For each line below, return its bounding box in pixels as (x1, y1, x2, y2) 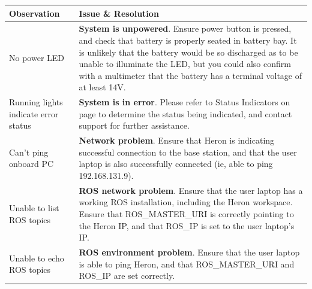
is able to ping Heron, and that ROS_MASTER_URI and (79, 257, 295, 270)
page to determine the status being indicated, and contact (79, 107, 292, 120)
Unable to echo (9, 251, 64, 264)
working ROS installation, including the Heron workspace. (79, 196, 293, 208)
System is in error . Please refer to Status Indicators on (79, 96, 290, 108)
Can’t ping (9, 145, 49, 158)
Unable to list (9, 202, 59, 214)
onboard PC (9, 157, 54, 170)
